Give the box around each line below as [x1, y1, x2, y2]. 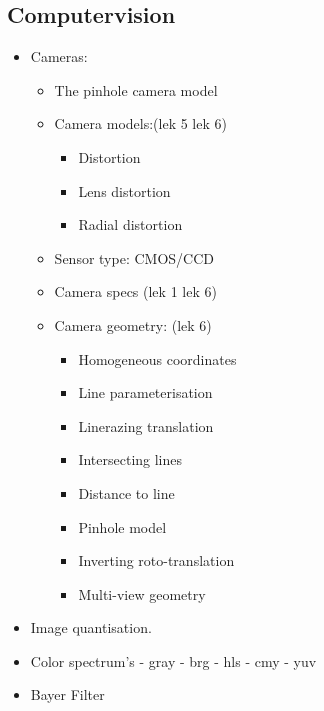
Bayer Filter [30, 684, 105, 705]
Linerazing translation [78, 415, 214, 436]
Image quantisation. [30, 617, 152, 638]
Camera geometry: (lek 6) [54, 314, 212, 335]
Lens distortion [78, 180, 171, 201]
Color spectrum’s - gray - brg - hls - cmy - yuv [30, 650, 317, 671]
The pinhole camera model [54, 79, 218, 100]
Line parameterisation [78, 382, 213, 403]
